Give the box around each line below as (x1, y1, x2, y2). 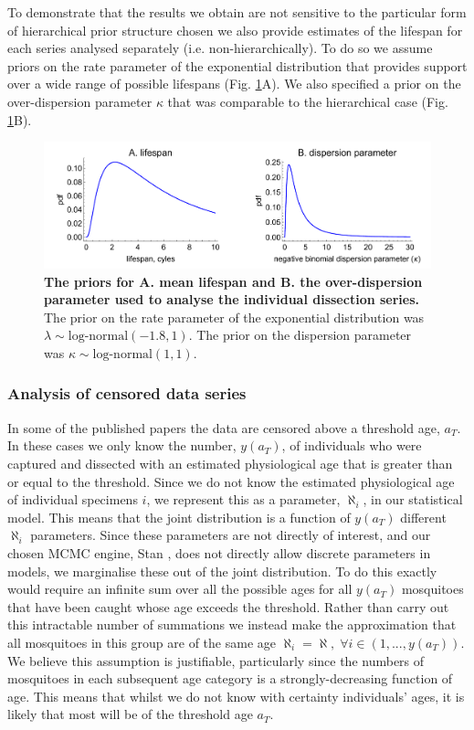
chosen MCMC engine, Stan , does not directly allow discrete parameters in (7, 543, 431, 562)
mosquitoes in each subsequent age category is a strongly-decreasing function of (7, 669, 453, 688)
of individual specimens (7, 490, 138, 509)
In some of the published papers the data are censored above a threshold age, (7, 418, 440, 437)
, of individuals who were (281, 436, 422, 455)
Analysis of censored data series (7, 382, 247, 405)
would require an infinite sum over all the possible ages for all (7, 579, 353, 598)
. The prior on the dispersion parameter (188, 325, 412, 344)
